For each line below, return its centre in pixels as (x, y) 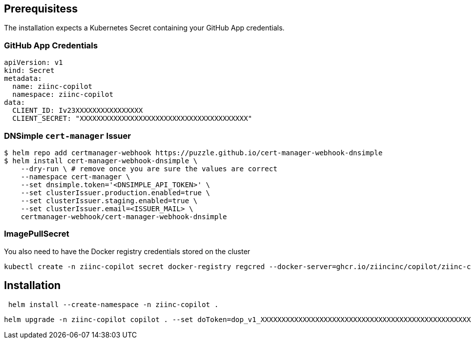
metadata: (23, 79)
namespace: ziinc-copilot (63, 95)
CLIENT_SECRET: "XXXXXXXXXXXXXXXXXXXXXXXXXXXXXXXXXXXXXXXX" (132, 119)
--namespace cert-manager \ (75, 176)
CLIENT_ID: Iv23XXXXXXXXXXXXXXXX (78, 111)
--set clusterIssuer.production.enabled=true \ (116, 192)
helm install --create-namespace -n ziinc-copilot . (113, 304)
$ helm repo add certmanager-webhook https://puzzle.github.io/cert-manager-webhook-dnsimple (193, 153)
